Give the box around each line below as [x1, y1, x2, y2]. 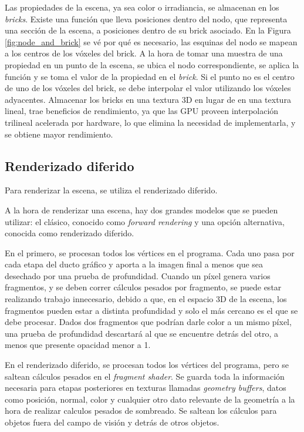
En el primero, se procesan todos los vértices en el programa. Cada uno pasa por [5, 246, 295, 259]
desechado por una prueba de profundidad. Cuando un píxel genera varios [5, 269, 271, 282]
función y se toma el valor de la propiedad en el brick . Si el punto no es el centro [5, 70, 295, 82]
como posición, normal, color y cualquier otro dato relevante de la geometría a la [5, 393, 295, 405]
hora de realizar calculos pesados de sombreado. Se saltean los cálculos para [5, 404, 277, 417]
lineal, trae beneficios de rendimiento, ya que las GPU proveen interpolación [5, 105, 279, 117]
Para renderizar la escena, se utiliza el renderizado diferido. [5, 184, 218, 196]
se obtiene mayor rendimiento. [5, 128, 113, 140]
